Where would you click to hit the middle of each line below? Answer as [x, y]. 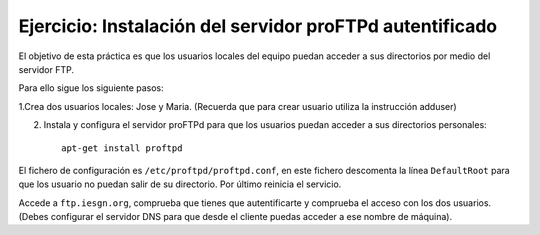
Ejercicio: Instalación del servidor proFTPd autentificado [258, 26]
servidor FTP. [46, 69]
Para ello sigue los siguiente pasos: [91, 88]
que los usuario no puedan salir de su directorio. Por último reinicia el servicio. [180, 184]
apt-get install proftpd [122, 148]
